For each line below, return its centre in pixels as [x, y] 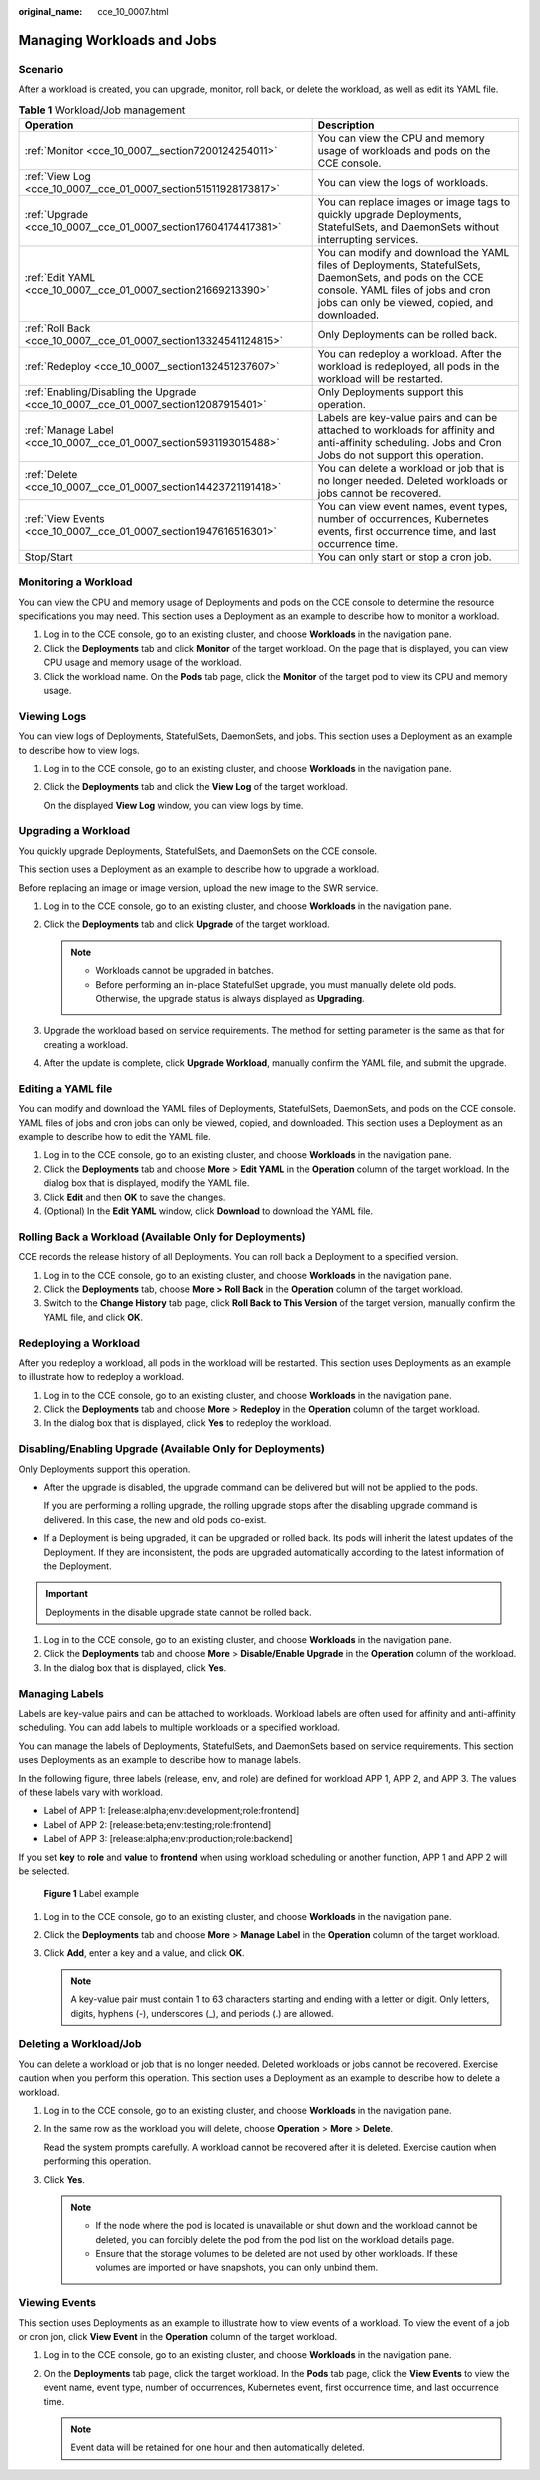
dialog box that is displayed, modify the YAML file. [146, 1183]
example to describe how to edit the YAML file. [115, 1137]
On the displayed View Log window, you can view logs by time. [173, 805]
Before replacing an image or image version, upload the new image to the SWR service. [198, 887]
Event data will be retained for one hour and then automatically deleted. [217, 2447]
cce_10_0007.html [133, 11]
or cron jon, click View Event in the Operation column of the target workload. [178, 2337]
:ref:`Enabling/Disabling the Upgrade [110, 392]
